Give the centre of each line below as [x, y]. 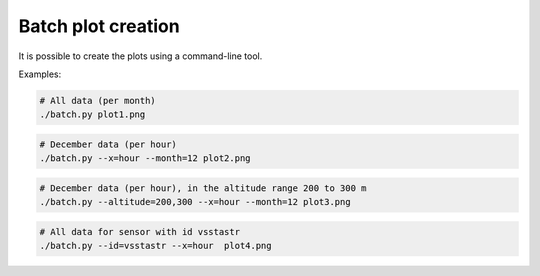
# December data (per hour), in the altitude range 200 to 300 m [203, 188]
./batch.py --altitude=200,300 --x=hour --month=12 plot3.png [195, 202]
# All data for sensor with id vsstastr [139, 231]
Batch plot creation [99, 26]
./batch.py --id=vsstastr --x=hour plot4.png [155, 246]
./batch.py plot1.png [92, 114]
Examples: [40, 74]
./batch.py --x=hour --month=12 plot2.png [145, 158]
